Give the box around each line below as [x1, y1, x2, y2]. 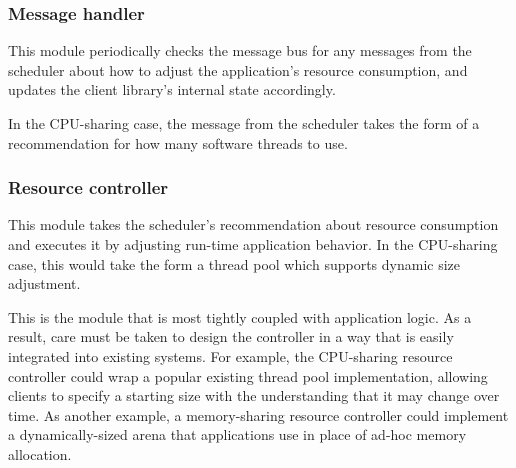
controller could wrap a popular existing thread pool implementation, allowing [8, 365, 488, 386]
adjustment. [8, 273, 81, 294]
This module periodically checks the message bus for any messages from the [8, 40, 472, 61]
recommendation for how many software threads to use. [8, 132, 348, 153]
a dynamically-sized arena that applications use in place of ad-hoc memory [8, 424, 467, 445]
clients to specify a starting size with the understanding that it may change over [8, 385, 500, 406]
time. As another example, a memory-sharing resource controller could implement [8, 404, 509, 425]
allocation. [8, 443, 72, 464]
